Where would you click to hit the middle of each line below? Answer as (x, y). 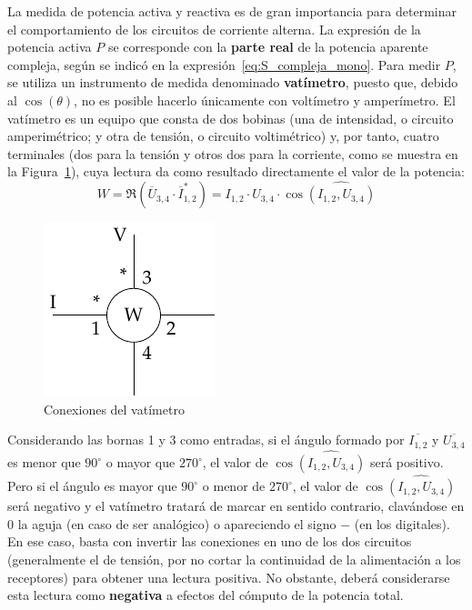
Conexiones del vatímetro (114, 409)
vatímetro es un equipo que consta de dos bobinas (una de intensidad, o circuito (231, 118)
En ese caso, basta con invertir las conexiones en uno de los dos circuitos (210, 541)
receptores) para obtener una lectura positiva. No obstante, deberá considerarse (229, 577)
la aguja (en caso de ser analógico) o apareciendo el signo (177, 523)
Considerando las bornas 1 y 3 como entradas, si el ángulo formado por (206, 440)
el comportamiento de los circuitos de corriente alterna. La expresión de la (214, 29)
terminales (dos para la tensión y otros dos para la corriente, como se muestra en (233, 153)
